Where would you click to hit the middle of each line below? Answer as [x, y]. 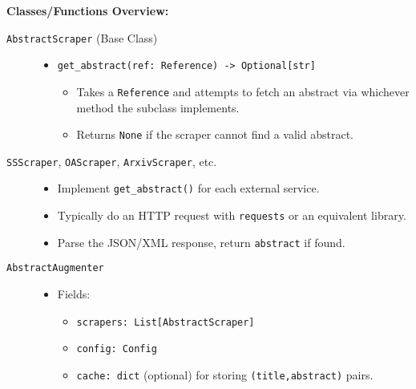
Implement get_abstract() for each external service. [188, 188]
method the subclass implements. [158, 107]
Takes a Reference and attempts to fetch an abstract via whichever [243, 91]
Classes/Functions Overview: [88, 10]
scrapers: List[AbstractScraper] [166, 322]
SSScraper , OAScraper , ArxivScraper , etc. [112, 161]
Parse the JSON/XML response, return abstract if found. [201, 242]
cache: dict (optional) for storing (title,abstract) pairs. [225, 375]
